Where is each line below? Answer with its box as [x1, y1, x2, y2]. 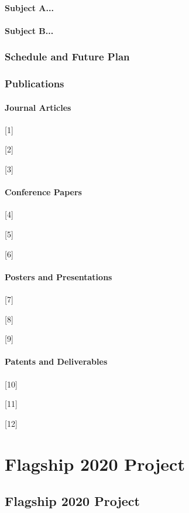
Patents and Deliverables [5, 355, 108, 368]
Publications [5, 76, 64, 91]
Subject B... [5, 24, 54, 36]
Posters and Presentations [5, 270, 112, 283]
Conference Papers [5, 186, 82, 198]
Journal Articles [5, 101, 71, 113]
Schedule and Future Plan [5, 49, 130, 64]
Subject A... [5, 1, 54, 13]
